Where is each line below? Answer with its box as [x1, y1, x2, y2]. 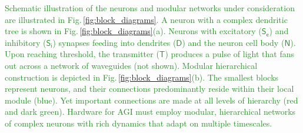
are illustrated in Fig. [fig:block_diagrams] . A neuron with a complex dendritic [5, 13, 288, 25]
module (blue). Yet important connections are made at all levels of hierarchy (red [5, 94, 298, 106]
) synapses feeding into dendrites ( [52, 36, 177, 48]
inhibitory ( [5, 36, 46, 48]
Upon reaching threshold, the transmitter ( [5, 48, 159, 60]
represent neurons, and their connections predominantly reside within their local [5, 82, 294, 95]
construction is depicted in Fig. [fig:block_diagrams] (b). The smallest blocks [5, 71, 279, 83]
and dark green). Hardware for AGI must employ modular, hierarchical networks [5, 105, 296, 118]
